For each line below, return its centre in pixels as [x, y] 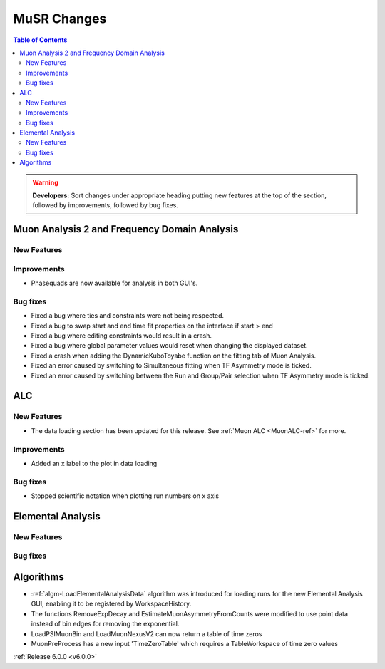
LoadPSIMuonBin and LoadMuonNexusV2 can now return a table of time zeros [147, 633]
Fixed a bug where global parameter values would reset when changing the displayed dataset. [169, 346]
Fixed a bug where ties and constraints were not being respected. [128, 316]
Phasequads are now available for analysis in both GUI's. [114, 283]
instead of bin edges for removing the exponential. [105, 624]
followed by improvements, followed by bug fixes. [105, 205]
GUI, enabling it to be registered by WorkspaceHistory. [111, 604]
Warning [45, 182]
